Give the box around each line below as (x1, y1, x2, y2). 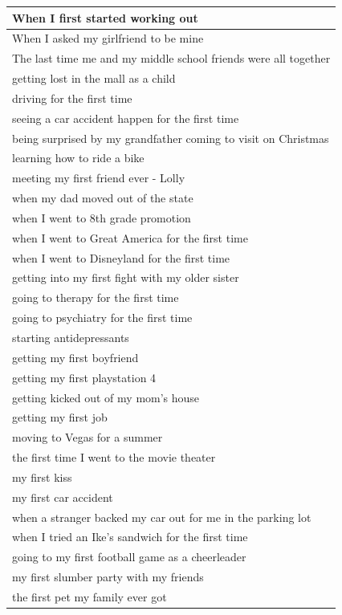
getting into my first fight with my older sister (12, 269, 239, 286)
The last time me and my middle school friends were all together (12, 50, 331, 67)
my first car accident (12, 488, 113, 505)
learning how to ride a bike (12, 149, 145, 166)
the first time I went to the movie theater (12, 449, 216, 466)
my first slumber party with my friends (12, 568, 204, 585)
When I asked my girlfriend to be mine (12, 30, 204, 47)
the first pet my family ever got (12, 588, 167, 605)
